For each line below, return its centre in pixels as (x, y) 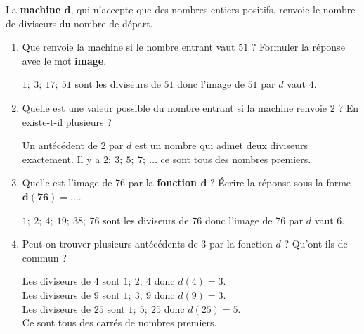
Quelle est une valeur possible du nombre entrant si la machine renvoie (175, 107)
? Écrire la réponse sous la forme (281, 182)
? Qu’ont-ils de (316, 244)
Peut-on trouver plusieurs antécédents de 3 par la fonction (147, 244)
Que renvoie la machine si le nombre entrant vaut (129, 47)
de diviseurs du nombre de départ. (79, 23)
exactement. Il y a (61, 159)
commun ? (44, 257)
